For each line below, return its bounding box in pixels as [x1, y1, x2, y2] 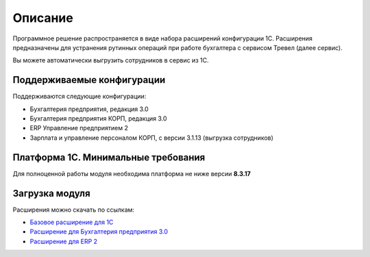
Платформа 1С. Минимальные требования [12, 151, 206, 163]
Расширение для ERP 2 [29, 237, 98, 245]
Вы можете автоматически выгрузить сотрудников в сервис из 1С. [12, 56, 209, 64]
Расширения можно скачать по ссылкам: [12, 206, 135, 214]
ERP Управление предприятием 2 [29, 124, 128, 132]
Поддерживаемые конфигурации [12, 74, 166, 86]
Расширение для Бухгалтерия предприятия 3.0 [29, 228, 168, 236]
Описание [12, 10, 73, 25]
